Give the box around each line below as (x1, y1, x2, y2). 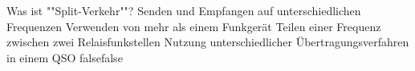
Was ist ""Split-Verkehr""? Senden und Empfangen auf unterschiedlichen (6, 2, 361, 18)
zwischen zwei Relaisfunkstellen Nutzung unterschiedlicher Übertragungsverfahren (6, 34, 409, 50)
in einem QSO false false (6, 49, 123, 65)
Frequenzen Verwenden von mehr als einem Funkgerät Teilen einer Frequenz (6, 18, 381, 34)
